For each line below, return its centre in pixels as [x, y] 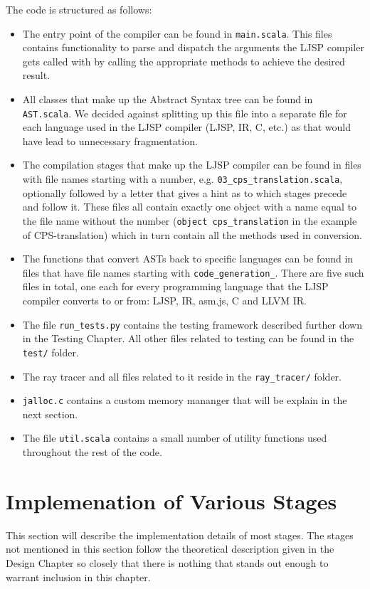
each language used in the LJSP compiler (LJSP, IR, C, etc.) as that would [187, 127]
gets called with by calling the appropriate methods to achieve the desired [184, 61]
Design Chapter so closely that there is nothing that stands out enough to [167, 562]
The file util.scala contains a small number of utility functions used [175, 438]
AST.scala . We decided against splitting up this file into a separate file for [185, 113]
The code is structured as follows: [79, 9]
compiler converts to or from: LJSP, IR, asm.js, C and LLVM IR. [164, 300]
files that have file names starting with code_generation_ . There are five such [193, 272]
